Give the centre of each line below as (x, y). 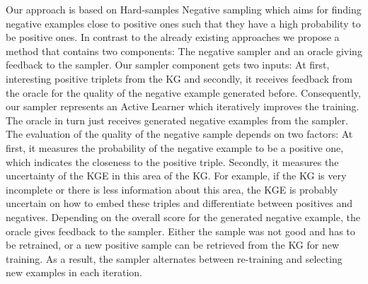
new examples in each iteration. (74, 272)
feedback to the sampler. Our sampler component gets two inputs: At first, (168, 65)
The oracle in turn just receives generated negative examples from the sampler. (177, 120)
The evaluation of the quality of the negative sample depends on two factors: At (179, 134)
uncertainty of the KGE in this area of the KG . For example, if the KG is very (176, 176)
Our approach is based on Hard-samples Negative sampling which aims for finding (184, 9)
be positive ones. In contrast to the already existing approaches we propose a (173, 37)
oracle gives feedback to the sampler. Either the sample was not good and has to (180, 231)
